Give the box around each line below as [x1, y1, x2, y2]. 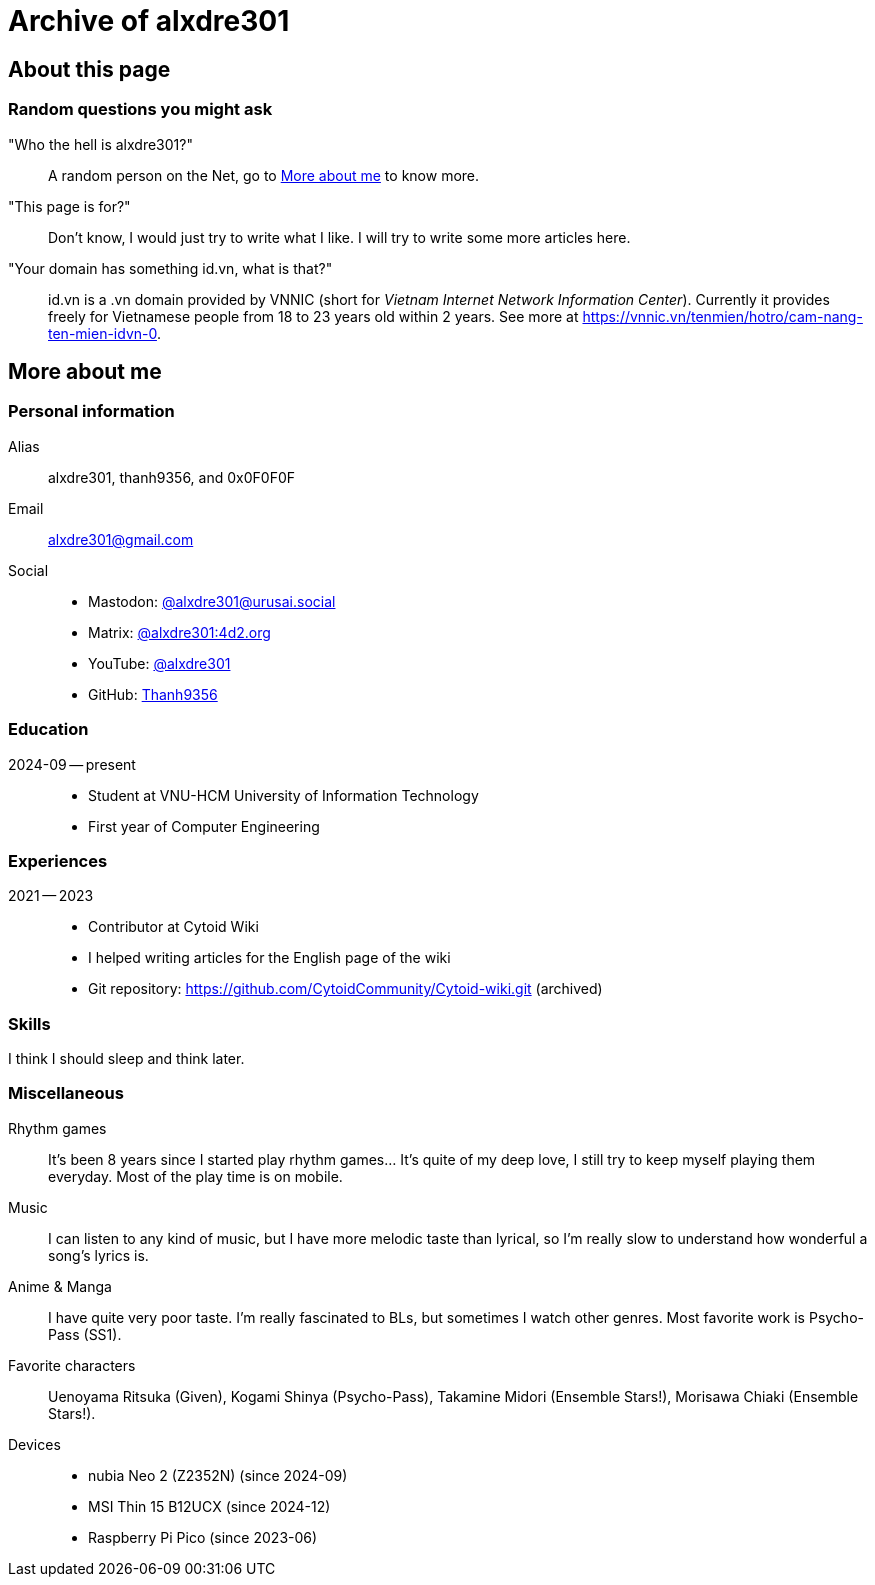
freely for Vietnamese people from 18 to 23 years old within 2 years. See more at [48, 307, 579, 325]
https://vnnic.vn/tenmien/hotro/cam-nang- [582, 307, 863, 325]
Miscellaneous [8, 1083, 124, 1104]
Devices [8, 1435, 61, 1453]
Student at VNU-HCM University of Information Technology [88, 786, 479, 804]
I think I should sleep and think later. [8, 1050, 245, 1068]
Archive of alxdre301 [8, 4, 290, 38]
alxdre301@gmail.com [48, 530, 194, 548]
